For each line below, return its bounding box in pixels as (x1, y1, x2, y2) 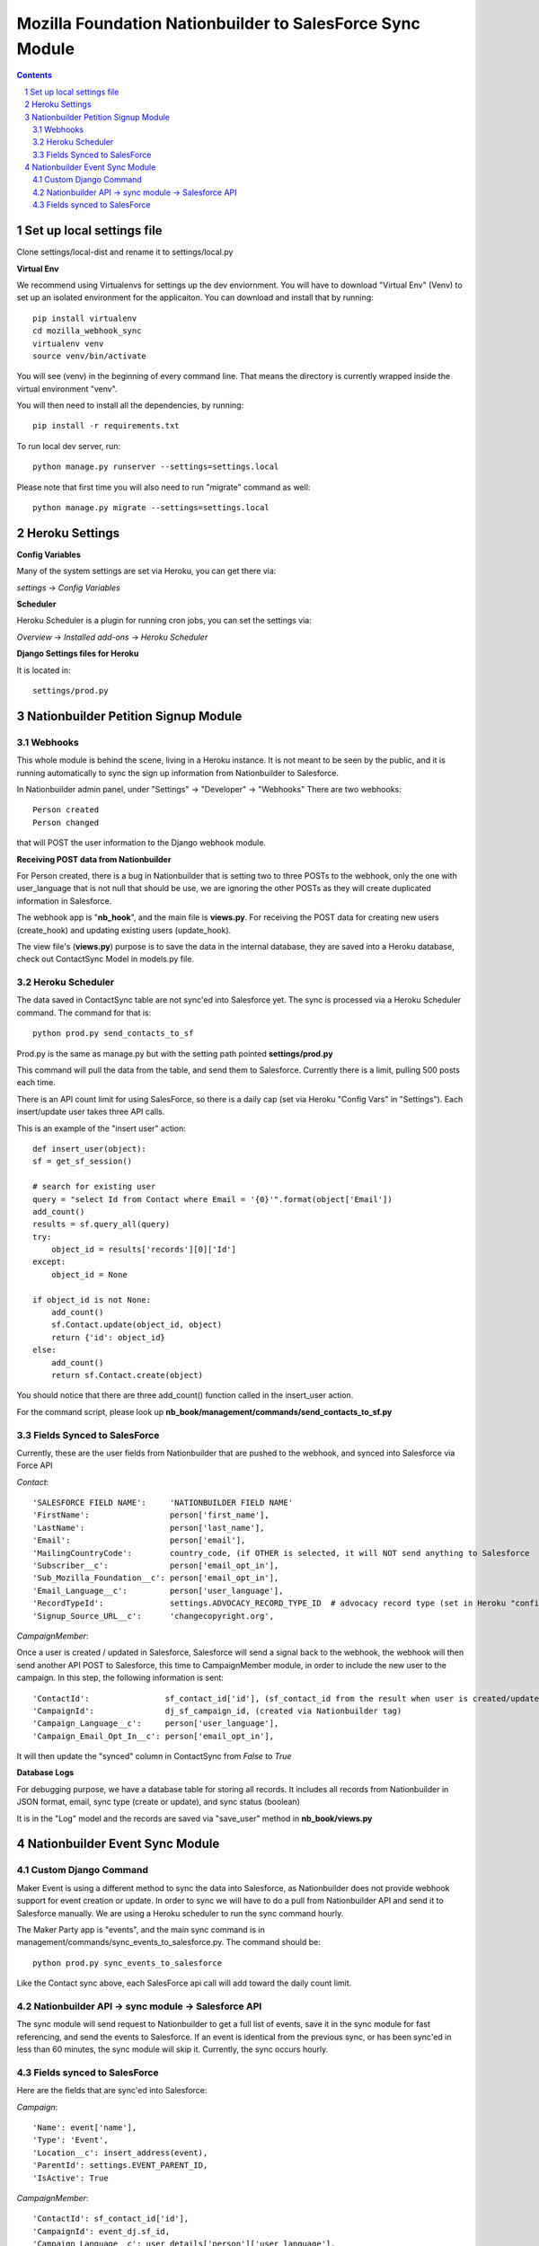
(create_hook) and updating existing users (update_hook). (16, 924, 232, 935)
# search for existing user (32, 1181, 156, 1192)
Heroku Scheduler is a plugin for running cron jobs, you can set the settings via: (16, 615, 312, 626)
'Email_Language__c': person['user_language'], (32, 1586, 284, 1596)
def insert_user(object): (32, 1144, 147, 1154)
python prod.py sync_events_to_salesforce (32, 1958, 223, 1967)
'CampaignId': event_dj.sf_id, (32, 2226, 171, 2236)
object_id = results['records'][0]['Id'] (50, 1244, 237, 1255)
